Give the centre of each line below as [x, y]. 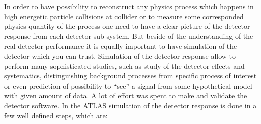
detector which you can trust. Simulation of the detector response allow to [120, 55]
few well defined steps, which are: [56, 115]
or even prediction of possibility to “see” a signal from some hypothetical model [128, 85]
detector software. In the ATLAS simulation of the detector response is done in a [130, 105]
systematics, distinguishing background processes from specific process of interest [130, 76]
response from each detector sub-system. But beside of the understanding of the [129, 36]
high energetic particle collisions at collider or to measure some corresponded [124, 16]
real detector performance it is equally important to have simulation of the [121, 46]
